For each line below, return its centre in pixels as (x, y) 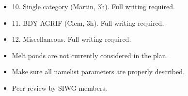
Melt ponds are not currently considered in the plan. (90, 55)
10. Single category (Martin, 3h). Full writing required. (93, 6)
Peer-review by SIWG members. (59, 88)
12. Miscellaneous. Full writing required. (71, 39)
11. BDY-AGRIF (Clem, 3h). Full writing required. (88, 23)
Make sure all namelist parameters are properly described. (98, 72)
